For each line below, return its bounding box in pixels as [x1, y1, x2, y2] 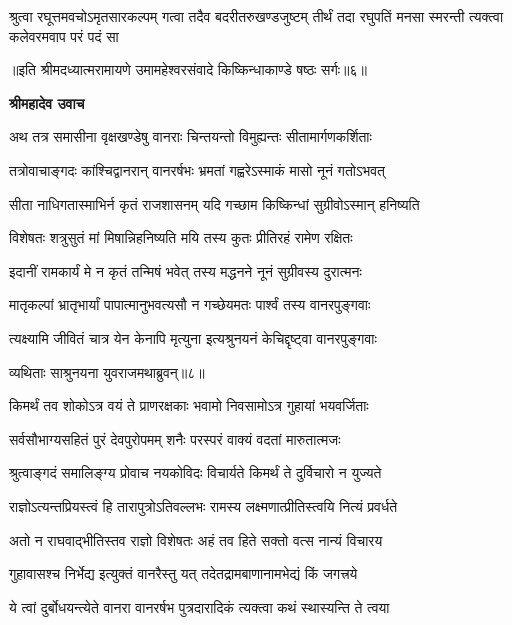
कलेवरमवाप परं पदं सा [9, 25, 119, 46]
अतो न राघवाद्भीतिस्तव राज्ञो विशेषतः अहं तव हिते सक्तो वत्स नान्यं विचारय [9, 529, 383, 550]
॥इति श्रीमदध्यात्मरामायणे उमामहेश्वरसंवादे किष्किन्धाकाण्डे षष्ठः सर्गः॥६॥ [9, 59, 368, 80]
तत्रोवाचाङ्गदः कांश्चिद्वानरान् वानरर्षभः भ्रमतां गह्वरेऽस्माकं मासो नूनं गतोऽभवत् [9, 159, 385, 180]
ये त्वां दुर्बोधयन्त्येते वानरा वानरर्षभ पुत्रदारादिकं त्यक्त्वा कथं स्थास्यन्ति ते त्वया [9, 596, 390, 617]
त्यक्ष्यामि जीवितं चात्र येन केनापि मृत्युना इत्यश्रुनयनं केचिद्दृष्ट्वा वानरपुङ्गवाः [9, 327, 377, 348]
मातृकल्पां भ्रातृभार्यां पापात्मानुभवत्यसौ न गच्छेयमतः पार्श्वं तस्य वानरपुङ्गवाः [9, 294, 371, 315]
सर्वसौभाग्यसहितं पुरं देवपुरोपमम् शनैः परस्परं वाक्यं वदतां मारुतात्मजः [9, 428, 341, 449]
